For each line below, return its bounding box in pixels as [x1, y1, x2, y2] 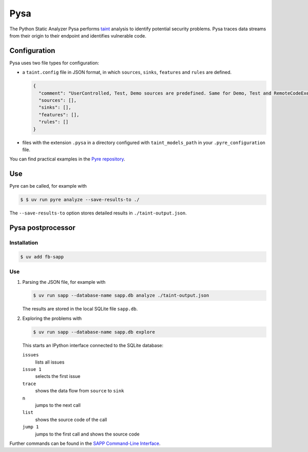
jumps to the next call [35, 402, 81, 408]
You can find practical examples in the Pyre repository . [9, 156, 125, 162]
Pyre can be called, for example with [9, 183, 87, 189]
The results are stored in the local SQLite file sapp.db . [22, 306, 138, 312]
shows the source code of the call [35, 417, 107, 423]
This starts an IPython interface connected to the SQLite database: [22, 342, 164, 348]
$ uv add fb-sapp [20, 254, 64, 260]
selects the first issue [35, 373, 81, 379]
